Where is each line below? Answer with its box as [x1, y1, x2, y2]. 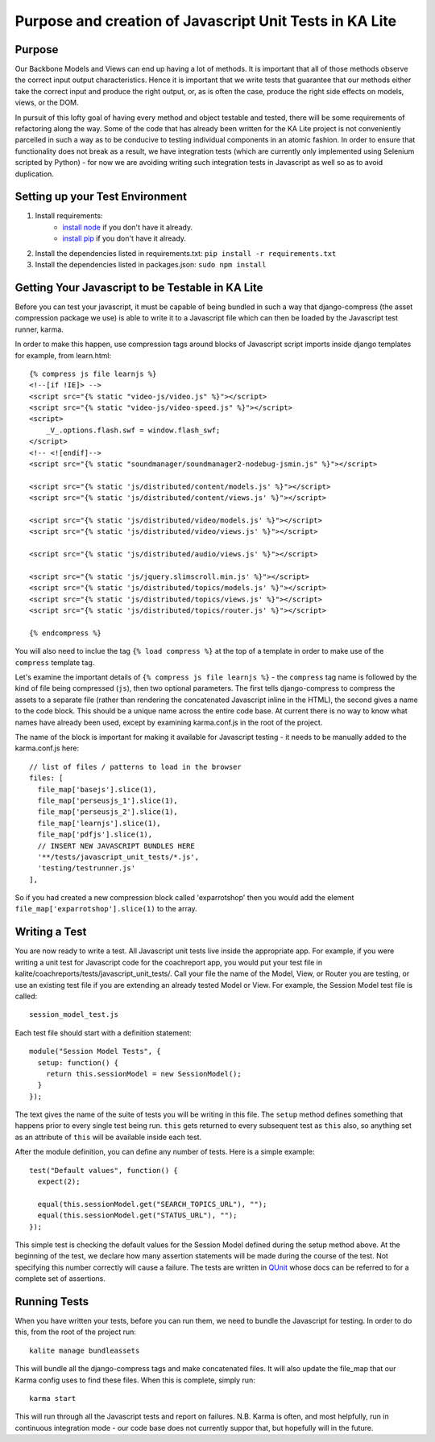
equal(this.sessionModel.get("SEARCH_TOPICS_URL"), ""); [37, 1200, 267, 1209]
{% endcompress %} [29, 628, 102, 638]
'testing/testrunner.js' [37, 864, 136, 873]
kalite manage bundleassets [29, 1345, 140, 1355]
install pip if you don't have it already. [62, 233, 187, 243]
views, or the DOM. [14, 97, 80, 108]
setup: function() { [37, 1058, 119, 1067]
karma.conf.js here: [14, 743, 80, 753]
